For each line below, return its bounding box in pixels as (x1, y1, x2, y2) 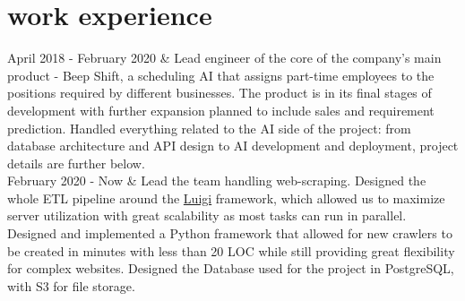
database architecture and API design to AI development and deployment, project (7, 136, 459, 155)
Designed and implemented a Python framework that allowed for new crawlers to (7, 224, 452, 243)
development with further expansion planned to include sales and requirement (7, 100, 435, 119)
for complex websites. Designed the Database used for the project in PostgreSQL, (7, 259, 454, 278)
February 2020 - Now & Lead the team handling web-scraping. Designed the (7, 171, 426, 190)
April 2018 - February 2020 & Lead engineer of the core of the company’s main (7, 48, 442, 67)
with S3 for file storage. (7, 276, 135, 295)
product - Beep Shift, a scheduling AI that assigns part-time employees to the (7, 65, 435, 84)
